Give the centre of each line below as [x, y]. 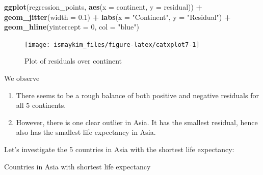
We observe [22, 78]
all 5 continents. [41, 105]
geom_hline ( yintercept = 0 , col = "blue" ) [72, 27]
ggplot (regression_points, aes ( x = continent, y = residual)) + [103, 7]
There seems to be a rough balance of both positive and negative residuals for [137, 95]
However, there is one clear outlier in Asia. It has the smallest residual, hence [137, 122]
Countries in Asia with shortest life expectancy [77, 166]
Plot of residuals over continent [73, 61]
